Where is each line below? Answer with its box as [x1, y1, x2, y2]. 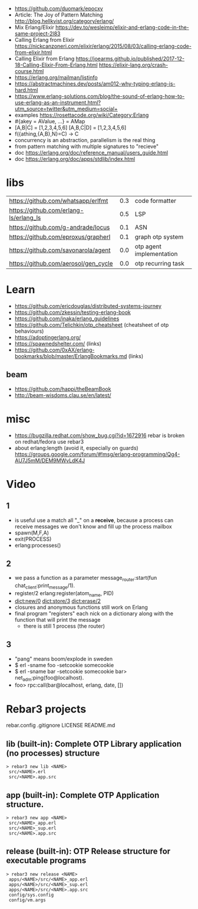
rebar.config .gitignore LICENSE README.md [6, 722, 115, 729]
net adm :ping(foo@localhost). [14, 674, 84, 682]
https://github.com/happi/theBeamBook [14, 385, 111, 392]
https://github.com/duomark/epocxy [14, 5, 103, 12]
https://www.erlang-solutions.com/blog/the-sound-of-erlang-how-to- [14, 93, 185, 100]
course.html [14, 68, 44, 74]
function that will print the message [14, 616, 101, 623]
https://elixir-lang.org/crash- [99, 61, 169, 68]
